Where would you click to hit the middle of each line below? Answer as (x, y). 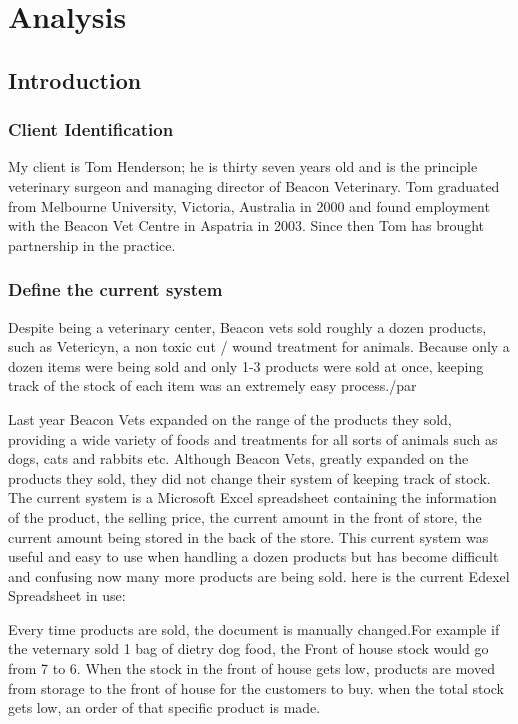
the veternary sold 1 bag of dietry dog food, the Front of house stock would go (248, 648)
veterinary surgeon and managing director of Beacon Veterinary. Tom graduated (254, 185)
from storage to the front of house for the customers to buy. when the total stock (256, 687)
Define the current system (115, 289)
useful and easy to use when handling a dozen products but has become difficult (253, 556)
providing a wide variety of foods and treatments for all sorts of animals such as (253, 438)
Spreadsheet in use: (67, 595)
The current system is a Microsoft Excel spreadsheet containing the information (252, 497)
